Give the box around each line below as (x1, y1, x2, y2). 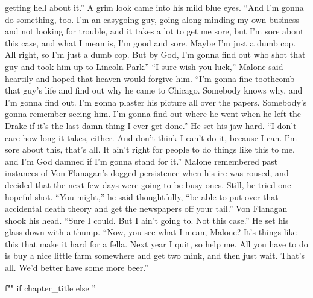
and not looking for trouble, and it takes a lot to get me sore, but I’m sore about (5, 25, 304, 37)
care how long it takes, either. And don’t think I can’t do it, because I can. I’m (5, 131, 297, 144)
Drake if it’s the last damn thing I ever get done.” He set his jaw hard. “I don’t (5, 119, 297, 132)
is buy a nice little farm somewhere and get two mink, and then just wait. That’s (5, 249, 305, 262)
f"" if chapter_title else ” (5, 281, 96, 294)
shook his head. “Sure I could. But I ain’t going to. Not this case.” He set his (5, 214, 289, 226)
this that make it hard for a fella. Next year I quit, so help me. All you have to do (5, 237, 308, 250)
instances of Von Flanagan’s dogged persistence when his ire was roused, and (5, 166, 289, 179)
